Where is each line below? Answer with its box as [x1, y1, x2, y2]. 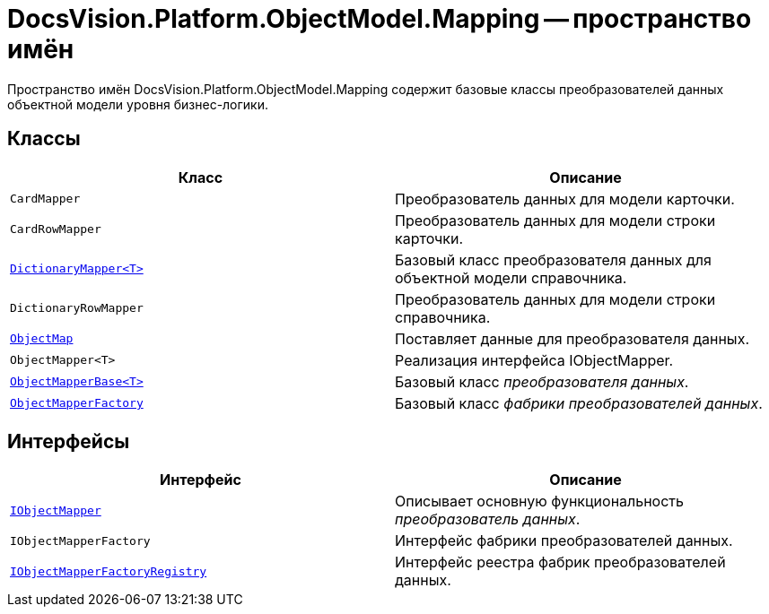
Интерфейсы [7, 430, 130, 454]
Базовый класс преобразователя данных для [395, 250, 712, 269]
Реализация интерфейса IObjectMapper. [395, 350, 674, 369]
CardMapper [10, 192, 81, 206]
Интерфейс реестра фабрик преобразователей [395, 553, 726, 572]
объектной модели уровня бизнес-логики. [7, 96, 269, 112]
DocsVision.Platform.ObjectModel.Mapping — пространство [7, 4, 752, 34]
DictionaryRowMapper [10, 301, 144, 316]
